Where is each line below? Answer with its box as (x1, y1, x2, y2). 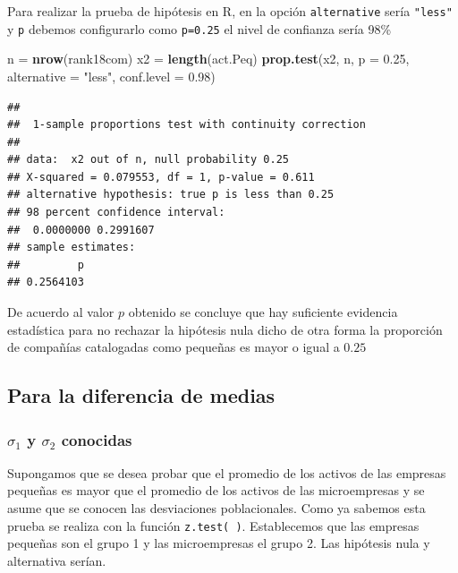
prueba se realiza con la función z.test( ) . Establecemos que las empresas (7, 516, 420, 535)
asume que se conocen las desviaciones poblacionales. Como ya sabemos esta (7, 499, 426, 517)
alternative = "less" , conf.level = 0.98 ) (7, 66, 216, 85)
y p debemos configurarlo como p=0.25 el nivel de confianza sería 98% (7, 19, 392, 38)
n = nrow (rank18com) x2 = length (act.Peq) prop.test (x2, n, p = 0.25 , (7, 49, 410, 68)
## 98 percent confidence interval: (7, 206, 225, 219)
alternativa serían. (7, 551, 106, 569)
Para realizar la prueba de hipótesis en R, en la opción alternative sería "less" (7, 2, 453, 20)
